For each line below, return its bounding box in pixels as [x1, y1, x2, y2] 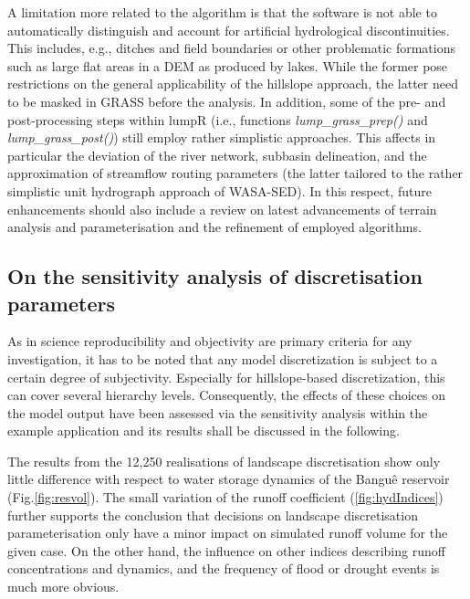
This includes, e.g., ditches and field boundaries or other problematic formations [7, 38, 456, 58]
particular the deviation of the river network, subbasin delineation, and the [7, 145, 427, 164]
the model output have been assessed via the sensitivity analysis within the [7, 403, 428, 422]
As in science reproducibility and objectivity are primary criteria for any [7, 331, 413, 351]
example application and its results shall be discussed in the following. [7, 421, 400, 440]
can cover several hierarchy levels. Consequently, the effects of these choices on [7, 385, 446, 405]
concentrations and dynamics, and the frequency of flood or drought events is [7, 559, 440, 578]
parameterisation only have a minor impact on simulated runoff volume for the [7, 523, 448, 542]
